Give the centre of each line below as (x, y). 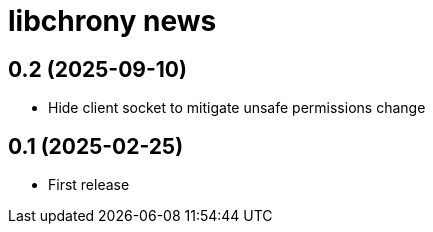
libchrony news (112, 21)
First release (89, 185)
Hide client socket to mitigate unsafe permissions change (237, 108)
